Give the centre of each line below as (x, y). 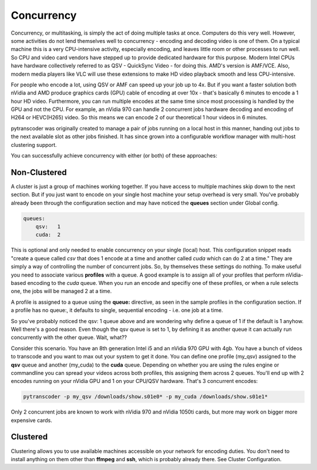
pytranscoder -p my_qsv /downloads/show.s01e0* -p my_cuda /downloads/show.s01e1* (146, 397)
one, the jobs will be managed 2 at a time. (61, 291)
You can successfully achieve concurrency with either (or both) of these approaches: (114, 156)
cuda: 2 (48, 235)
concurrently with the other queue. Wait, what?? (69, 337)
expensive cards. (31, 420)
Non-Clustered (39, 172)
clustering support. (34, 145)
